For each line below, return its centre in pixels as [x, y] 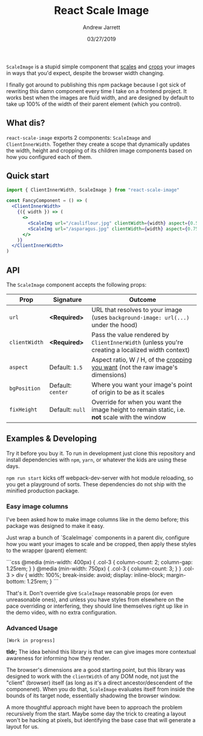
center [59, 392]
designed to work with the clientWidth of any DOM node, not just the [92, 676]
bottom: [16, 582]
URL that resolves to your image [137, 310]
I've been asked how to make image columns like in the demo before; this [98, 519]
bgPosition [25, 389]
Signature [68, 300]
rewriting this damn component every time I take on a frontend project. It [97, 91]
